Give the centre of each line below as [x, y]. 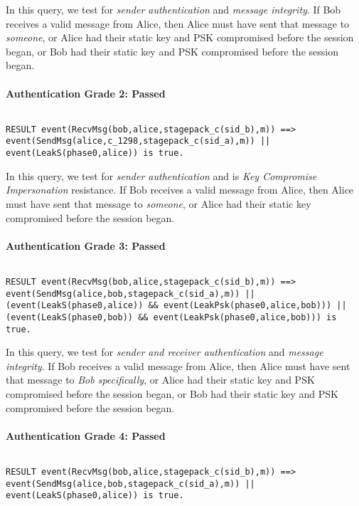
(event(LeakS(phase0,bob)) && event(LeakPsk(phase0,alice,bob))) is [171, 317]
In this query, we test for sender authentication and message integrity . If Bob [173, 9]
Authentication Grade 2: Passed [86, 93]
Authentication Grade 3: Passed [86, 245]
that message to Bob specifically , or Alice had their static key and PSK [160, 380]
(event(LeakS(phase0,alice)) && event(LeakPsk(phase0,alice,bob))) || [176, 306]
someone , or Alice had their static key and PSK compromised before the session [180, 37]
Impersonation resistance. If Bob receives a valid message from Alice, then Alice [180, 190]
